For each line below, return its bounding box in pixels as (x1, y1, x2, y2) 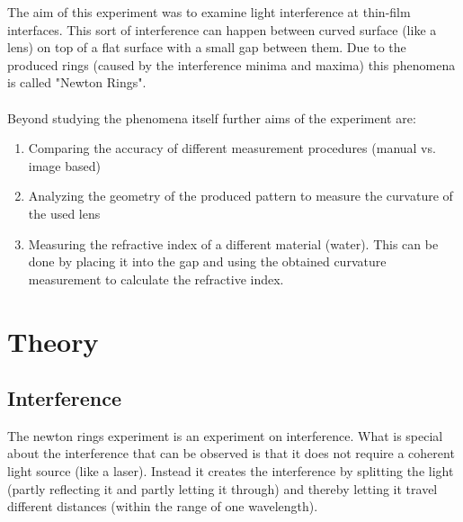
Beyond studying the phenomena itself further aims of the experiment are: (7, 108, 416, 127)
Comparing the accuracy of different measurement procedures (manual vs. (28, 139, 436, 157)
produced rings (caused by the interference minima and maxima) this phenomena (7, 55, 456, 74)
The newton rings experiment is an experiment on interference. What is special (7, 426, 443, 445)
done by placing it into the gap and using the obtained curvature (28, 252, 387, 271)
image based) (28, 156, 101, 175)
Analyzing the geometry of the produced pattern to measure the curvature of (28, 186, 453, 205)
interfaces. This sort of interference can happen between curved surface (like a (7, 20, 437, 39)
